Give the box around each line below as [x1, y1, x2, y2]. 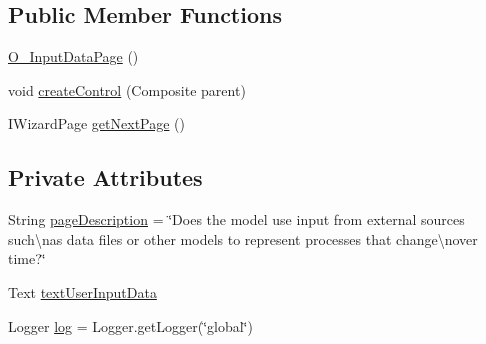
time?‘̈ [8, 248, 46, 269]
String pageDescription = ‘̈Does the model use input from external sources [8, 209, 465, 230]
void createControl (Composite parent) [8, 79, 246, 100]
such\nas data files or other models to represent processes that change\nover [8, 228, 478, 249]
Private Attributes [8, 162, 203, 193]
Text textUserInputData [8, 281, 157, 302]
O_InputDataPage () [8, 46, 139, 67]
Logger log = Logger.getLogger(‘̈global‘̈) [8, 315, 253, 336]
